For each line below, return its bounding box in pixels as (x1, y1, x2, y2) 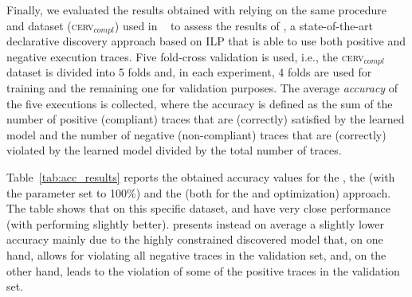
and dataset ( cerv (6, 17, 94, 33)
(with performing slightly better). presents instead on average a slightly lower (6, 215, 384, 232)
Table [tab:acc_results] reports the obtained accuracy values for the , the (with (6, 168, 395, 185)
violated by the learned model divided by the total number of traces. (6, 142, 342, 158)
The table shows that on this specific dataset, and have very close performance (6, 200, 390, 217)
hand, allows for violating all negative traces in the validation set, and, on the (6, 246, 386, 263)
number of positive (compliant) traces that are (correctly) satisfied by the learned (6, 111, 405, 127)
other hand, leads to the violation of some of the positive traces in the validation (6, 262, 400, 279)
